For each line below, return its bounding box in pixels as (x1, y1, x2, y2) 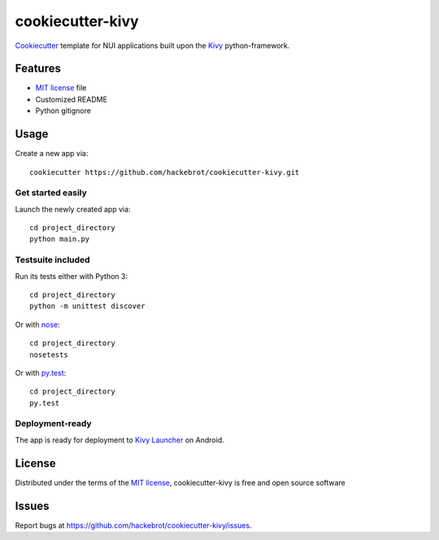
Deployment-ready (15, 418, 93, 429)
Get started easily (15, 187, 87, 198)
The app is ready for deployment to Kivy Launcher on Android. (15, 435, 224, 445)
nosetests (29, 350, 68, 359)
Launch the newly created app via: (15, 204, 131, 214)
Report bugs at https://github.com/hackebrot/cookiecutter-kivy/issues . (15, 520, 252, 530)
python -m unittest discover (29, 302, 146, 311)
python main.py (29, 234, 90, 244)
